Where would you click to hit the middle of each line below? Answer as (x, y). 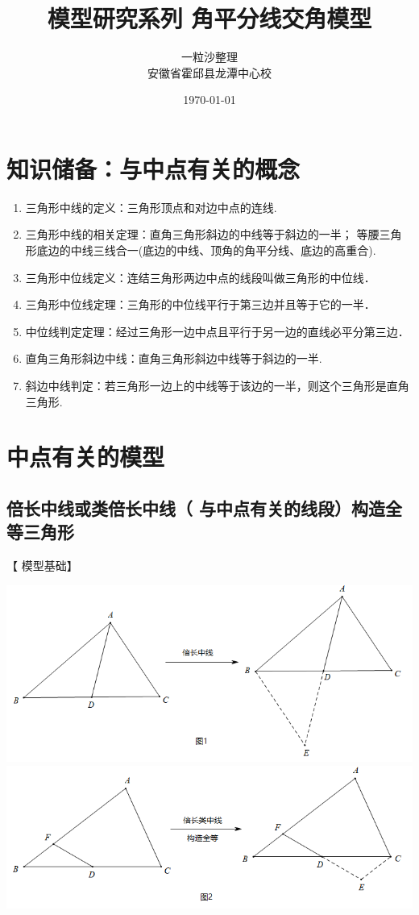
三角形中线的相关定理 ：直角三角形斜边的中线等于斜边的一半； (189, 234)
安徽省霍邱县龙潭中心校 (209, 72)
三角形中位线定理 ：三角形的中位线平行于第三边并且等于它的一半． (200, 304)
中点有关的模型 (86, 457)
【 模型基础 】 (42, 566)
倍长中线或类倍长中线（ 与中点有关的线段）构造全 (205, 507)
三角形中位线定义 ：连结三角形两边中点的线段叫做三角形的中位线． (200, 277)
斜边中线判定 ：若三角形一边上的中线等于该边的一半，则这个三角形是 (206, 385)
